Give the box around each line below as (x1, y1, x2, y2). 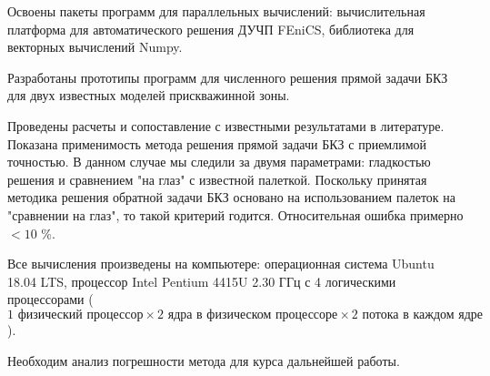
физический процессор (17, 308, 144, 321)
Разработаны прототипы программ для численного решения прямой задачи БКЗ (7, 67, 448, 86)
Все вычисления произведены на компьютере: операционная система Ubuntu (7, 254, 435, 273)
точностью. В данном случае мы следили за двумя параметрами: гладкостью (7, 152, 431, 171)
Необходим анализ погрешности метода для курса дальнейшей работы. (7, 351, 400, 370)
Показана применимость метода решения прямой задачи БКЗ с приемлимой (7, 134, 427, 153)
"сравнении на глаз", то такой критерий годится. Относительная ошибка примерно (7, 205, 464, 224)
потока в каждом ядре (362, 308, 484, 321)
